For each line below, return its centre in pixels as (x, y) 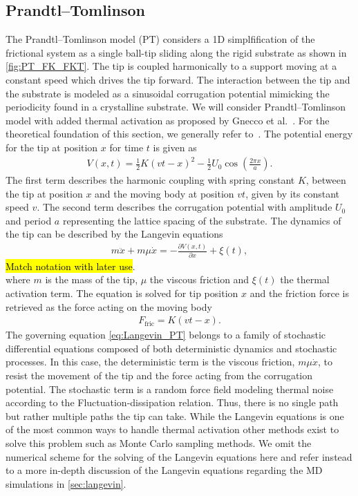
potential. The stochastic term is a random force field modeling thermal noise (170, 389)
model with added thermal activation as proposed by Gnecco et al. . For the (168, 120)
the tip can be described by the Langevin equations (114, 234)
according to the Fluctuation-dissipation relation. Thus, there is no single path (172, 402)
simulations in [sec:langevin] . (66, 483)
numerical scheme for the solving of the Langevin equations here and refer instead (179, 456)
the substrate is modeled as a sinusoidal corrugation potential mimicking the (168, 93)
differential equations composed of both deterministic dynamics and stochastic (171, 348)
